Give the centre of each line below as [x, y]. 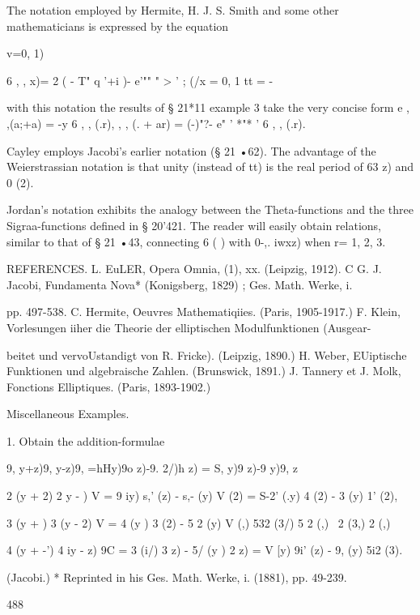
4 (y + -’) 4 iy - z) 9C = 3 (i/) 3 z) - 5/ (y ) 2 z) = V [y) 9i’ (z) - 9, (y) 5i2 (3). [205, 550]
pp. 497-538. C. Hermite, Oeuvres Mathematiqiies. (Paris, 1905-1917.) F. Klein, [204, 312]
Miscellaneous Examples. [68, 414]
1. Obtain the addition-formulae [86, 440]
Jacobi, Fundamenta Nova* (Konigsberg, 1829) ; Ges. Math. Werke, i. [180, 284]
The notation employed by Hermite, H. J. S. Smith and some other [173, 10]
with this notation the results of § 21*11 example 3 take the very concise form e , [208, 107]
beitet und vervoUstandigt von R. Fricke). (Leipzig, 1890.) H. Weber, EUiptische [207, 354]
